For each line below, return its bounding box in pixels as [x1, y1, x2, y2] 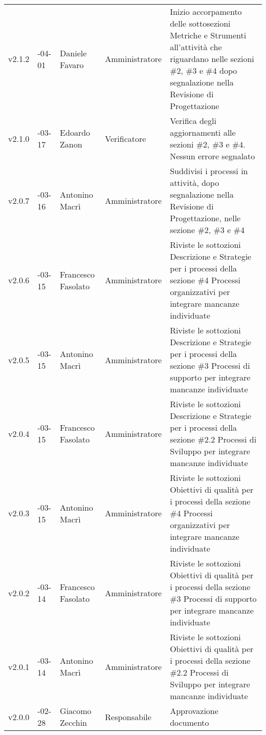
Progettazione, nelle [170, 212, 241, 224]
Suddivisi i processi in [170, 165, 248, 177]
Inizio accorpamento [170, 6, 242, 17]
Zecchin [60, 717, 87, 728]
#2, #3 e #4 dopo [170, 65, 237, 76]
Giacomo [60, 705, 92, 717]
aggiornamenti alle [170, 127, 236, 138]
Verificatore [105, 132, 146, 144]
